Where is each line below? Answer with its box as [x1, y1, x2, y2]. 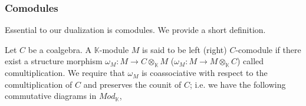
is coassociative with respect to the [142, 67, 268, 79]
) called [237, 55, 264, 67]
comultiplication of [5, 78, 73, 90]
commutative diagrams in [5, 90, 97, 102]
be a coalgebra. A [28, 43, 92, 55]
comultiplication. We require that [5, 67, 125, 79]
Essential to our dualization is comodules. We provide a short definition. [5, 24, 266, 36]
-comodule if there [235, 43, 301, 55]
